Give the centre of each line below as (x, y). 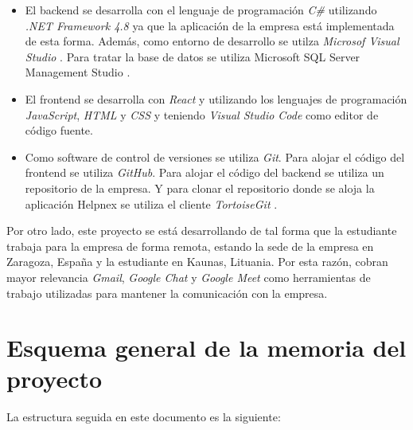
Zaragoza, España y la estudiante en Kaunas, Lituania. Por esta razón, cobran (197, 262)
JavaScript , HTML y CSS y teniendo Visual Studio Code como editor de (202, 114)
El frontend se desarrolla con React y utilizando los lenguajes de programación (216, 98)
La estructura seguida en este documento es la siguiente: (144, 417)
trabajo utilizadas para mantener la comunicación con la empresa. (167, 293)
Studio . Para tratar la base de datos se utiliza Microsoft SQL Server (193, 56)
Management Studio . (78, 72)
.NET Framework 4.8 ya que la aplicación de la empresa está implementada (210, 25)
